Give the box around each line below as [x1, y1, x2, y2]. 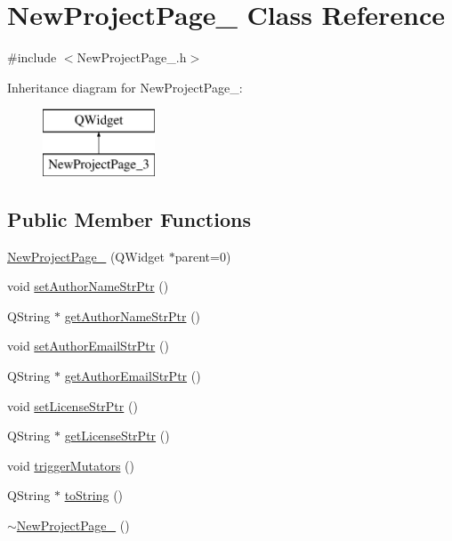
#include [7, 48, 57, 67]
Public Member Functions [7, 205, 251, 232]
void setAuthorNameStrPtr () [7, 277, 169, 295]
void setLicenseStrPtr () [7, 396, 138, 415]
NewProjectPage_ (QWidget [7, 246, 165, 265]
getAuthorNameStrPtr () [64, 306, 201, 325]
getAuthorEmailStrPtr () [64, 367, 201, 385]
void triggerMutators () [7, 456, 134, 474]
